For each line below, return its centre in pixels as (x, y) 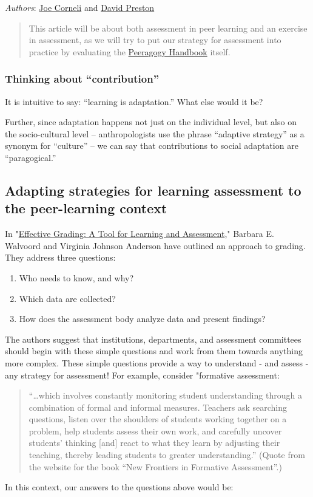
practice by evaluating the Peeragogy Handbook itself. (130, 51)
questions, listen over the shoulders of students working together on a (158, 419)
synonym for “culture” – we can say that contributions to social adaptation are (152, 146)
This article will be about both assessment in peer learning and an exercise (168, 28)
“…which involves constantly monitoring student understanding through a (165, 395)
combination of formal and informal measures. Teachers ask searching (158, 407)
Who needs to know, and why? (76, 277)
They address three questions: (60, 257)
